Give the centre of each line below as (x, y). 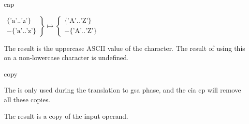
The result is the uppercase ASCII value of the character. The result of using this (124, 48)
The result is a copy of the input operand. (66, 116)
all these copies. (27, 99)
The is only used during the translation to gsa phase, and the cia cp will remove (123, 90)
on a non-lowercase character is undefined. (66, 57)
